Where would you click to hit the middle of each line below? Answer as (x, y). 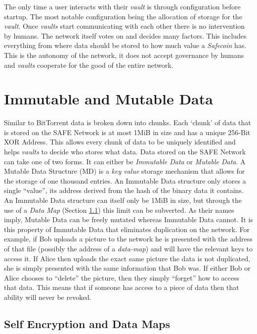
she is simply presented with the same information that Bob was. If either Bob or (127, 268)
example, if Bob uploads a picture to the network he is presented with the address (128, 239)
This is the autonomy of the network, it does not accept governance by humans (124, 55)
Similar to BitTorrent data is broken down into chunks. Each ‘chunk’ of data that (128, 122)
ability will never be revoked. (48, 297)
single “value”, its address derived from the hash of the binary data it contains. (124, 190)
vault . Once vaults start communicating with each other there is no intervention (125, 26)
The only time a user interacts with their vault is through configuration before (122, 6)
